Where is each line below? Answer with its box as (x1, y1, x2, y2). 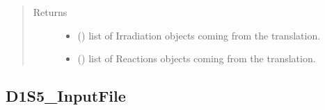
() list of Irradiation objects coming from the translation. (77, 28, 321, 42)
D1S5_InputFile (6, 85, 126, 107)
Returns (33, 5, 68, 19)
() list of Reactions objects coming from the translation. (77, 51, 316, 66)
